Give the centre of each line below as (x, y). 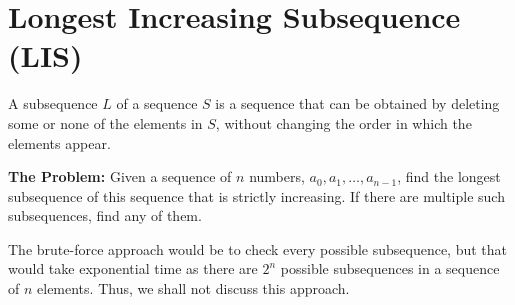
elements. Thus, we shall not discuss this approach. (193, 288)
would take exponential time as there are (133, 268)
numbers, (277, 176)
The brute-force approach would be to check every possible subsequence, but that (257, 248)
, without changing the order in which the (343, 122)
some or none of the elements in (105, 122)
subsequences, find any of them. (105, 215)
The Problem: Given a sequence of (120, 176)
